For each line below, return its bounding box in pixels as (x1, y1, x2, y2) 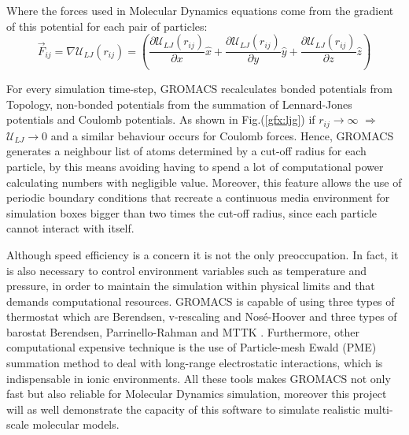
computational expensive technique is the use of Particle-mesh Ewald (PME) (6, 339, 377, 355)
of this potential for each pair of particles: (6, 17, 208, 34)
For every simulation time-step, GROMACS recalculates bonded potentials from (6, 80, 392, 97)
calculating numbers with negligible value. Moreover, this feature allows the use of (6, 173, 402, 190)
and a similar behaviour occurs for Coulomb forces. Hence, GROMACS (50, 127, 394, 143)
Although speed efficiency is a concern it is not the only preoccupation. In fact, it (6, 246, 399, 262)
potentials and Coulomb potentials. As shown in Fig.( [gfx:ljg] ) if (6, 111, 315, 128)
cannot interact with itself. (6, 220, 134, 236)
